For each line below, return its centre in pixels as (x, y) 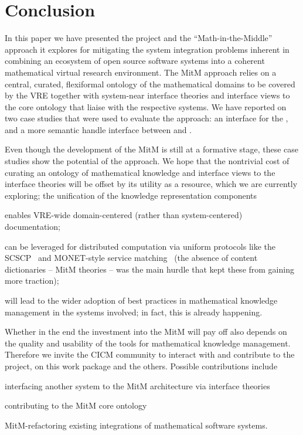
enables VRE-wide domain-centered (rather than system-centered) (124, 215)
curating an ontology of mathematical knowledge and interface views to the (140, 172)
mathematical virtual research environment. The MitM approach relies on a (141, 72)
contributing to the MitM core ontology (76, 405)
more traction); (32, 281)
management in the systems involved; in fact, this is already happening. (134, 312)
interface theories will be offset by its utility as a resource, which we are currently (151, 184)
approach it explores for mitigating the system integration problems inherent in (147, 49)
